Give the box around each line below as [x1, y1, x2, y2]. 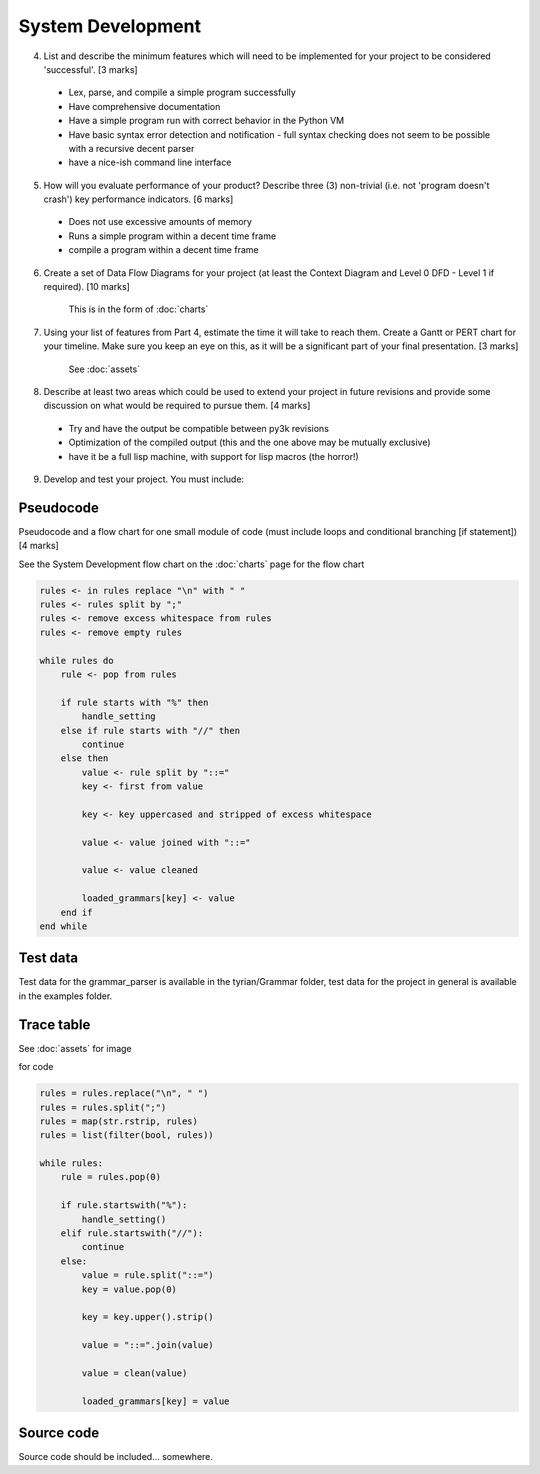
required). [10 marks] [43, 281, 130, 293]
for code [18, 1061, 54, 1073]
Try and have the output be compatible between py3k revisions [68, 422, 330, 434]
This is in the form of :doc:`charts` [68, 303, 209, 315]
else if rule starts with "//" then [60, 725, 240, 736]
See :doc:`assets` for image [18, 1042, 132, 1054]
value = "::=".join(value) [81, 1340, 214, 1351]
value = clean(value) [81, 1367, 188, 1379]
